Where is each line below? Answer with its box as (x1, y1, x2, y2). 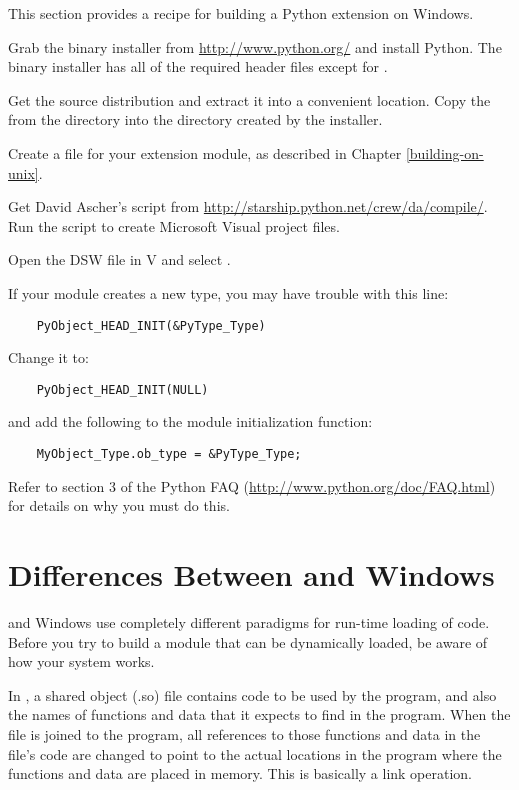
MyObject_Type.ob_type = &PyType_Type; (36, 447, 302, 462)
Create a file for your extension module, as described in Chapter (8, 142, 402, 163)
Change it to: (8, 347, 89, 368)
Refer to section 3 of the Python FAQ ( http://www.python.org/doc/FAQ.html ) (8, 475, 496, 496)
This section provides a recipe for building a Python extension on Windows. (8, 3, 474, 23)
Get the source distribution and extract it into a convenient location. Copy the (8, 89, 491, 110)
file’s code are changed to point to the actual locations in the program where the (8, 743, 502, 764)
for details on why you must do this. (8, 495, 230, 516)
